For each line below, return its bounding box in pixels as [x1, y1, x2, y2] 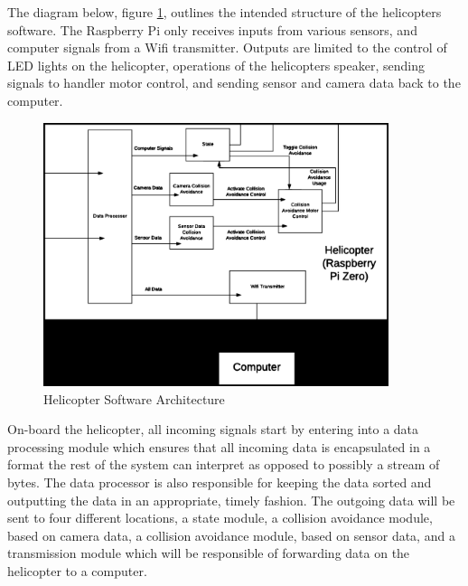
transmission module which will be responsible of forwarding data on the [7, 543, 410, 562]
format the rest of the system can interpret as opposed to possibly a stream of [7, 455, 440, 474]
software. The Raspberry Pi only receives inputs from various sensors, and [7, 20, 417, 39]
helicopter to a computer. [7, 561, 147, 580]
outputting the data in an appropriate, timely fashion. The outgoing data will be [7, 490, 455, 509]
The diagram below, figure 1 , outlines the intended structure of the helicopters [7, 3, 442, 21]
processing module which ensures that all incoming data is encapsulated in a [7, 437, 431, 456]
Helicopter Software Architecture [43, 389, 225, 408]
